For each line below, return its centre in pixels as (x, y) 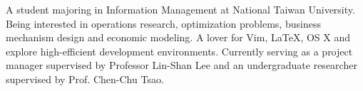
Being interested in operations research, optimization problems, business (163, 23)
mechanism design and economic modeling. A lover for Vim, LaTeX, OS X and (178, 37)
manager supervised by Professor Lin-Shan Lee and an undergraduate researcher (181, 65)
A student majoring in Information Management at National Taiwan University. (180, 9)
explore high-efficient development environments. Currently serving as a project (179, 51)
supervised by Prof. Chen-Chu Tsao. (85, 79)
